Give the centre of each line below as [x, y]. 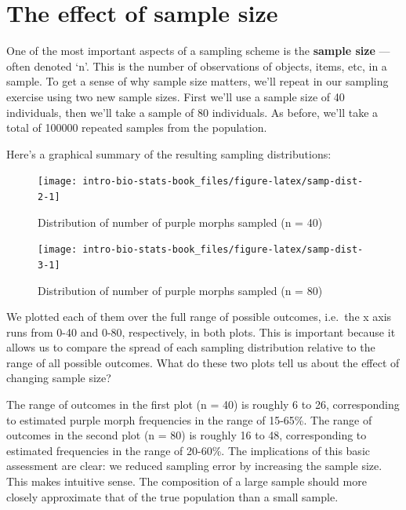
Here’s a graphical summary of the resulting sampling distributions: [169, 153]
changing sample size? [59, 378]
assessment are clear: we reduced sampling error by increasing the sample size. [194, 466]
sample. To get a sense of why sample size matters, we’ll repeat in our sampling [198, 81]
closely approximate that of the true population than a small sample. [172, 496]
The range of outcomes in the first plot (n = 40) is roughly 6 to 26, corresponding [203, 404]
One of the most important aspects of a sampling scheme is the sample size [191, 51]
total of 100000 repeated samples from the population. [137, 127]
